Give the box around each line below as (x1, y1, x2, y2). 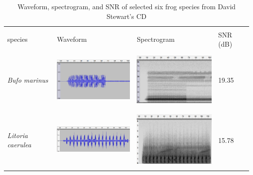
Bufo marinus (7, 75, 48, 85)
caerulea (7, 140, 32, 150)
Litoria (7, 130, 28, 140)
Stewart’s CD (107, 11, 146, 21)
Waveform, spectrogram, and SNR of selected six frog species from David (17, 1, 236, 11)
